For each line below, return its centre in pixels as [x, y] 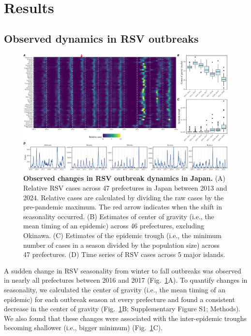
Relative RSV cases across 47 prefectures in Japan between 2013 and [125, 187]
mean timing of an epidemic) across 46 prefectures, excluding [114, 226]
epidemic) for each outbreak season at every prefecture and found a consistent [119, 299]
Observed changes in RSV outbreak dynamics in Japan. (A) [125, 178]
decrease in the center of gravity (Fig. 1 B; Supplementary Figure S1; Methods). [122, 309]
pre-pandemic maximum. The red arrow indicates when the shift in [123, 207]
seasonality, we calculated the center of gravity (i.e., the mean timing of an [115, 289]
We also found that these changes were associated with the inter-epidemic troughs [125, 318]
